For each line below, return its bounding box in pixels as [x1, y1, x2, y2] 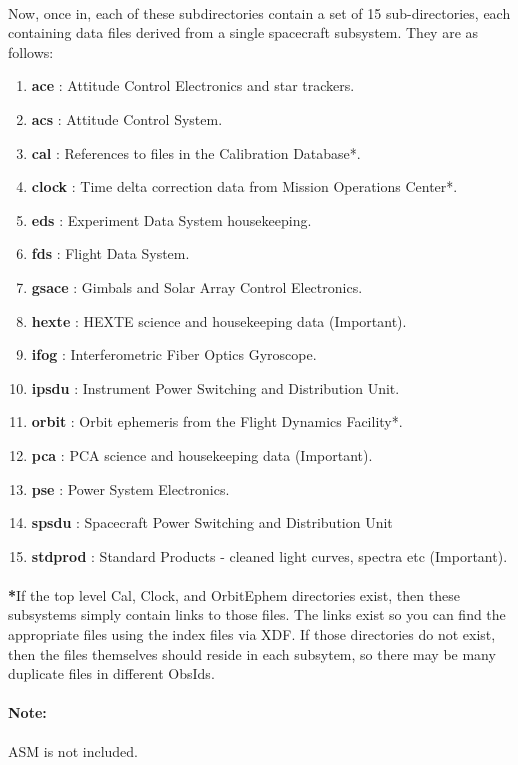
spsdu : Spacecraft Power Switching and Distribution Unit [31, 512, 393, 533]
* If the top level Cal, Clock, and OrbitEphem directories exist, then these [8, 584, 460, 605]
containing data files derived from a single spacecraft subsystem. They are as [8, 22, 479, 43]
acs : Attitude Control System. [31, 108, 223, 129]
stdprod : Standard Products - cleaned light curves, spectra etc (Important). [31, 545, 508, 566]
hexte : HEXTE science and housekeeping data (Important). [31, 310, 407, 331]
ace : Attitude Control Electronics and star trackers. [31, 75, 355, 96]
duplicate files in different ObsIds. [8, 663, 215, 684]
